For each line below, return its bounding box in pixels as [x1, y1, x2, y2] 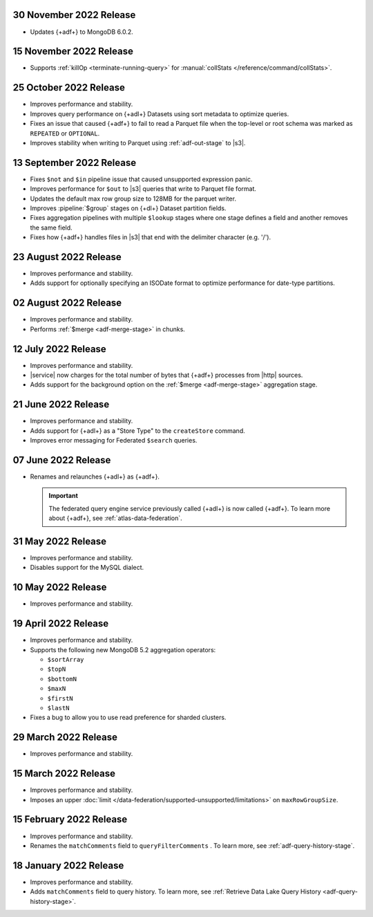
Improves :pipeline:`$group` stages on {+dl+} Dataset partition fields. [30, 204, 227, 212]
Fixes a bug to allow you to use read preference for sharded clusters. [30, 713, 227, 722]
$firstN [47, 694, 74, 702]
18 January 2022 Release [12, 860, 124, 871]
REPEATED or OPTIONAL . [30, 129, 100, 138]
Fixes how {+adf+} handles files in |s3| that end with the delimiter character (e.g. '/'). [30, 233, 271, 241]
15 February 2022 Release [12, 813, 128, 826]
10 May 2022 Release [12, 582, 107, 593]
